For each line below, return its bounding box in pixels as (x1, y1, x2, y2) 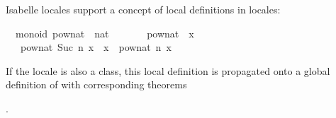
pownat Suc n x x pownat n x (20, 40, 172, 54)
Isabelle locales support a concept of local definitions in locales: (6, 2, 281, 16)
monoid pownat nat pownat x (15, 25, 194, 40)
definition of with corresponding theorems (6, 77, 187, 92)
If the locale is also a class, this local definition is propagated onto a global (6, 63, 330, 78)
